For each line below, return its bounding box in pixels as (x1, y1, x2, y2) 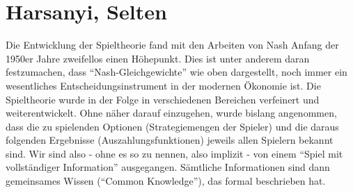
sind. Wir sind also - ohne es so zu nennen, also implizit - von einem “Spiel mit (6, 146, 343, 160)
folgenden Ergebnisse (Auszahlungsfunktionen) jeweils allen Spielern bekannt (6, 133, 334, 147)
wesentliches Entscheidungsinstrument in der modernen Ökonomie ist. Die (6, 78, 321, 92)
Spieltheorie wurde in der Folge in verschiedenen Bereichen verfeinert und (6, 92, 320, 106)
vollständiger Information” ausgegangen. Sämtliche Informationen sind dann (6, 160, 330, 174)
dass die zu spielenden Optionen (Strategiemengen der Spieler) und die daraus (6, 119, 339, 133)
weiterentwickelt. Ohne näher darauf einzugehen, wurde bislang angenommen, (6, 106, 337, 120)
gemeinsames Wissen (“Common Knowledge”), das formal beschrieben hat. (6, 174, 326, 188)
